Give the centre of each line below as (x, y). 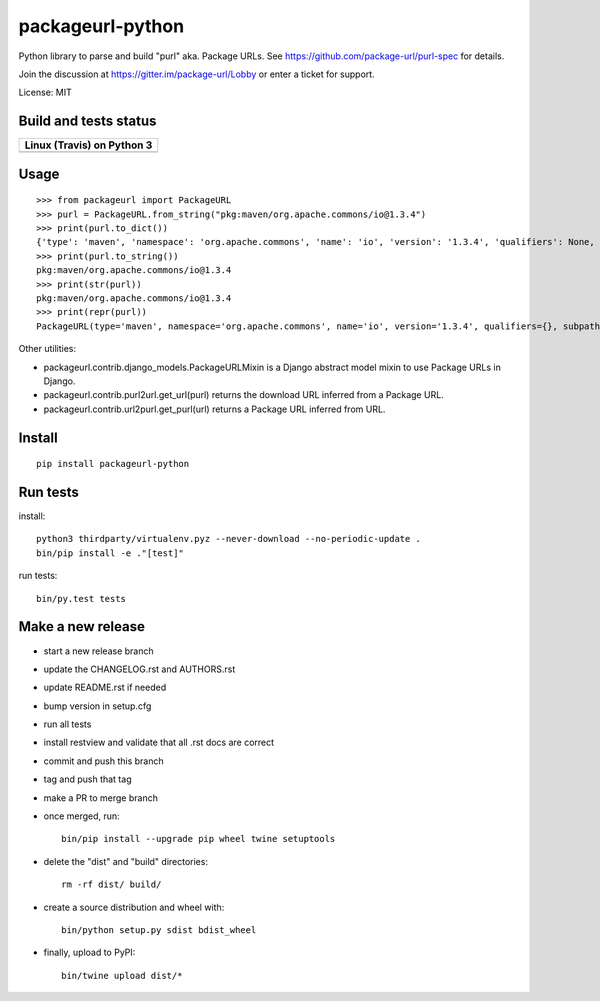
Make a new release (81, 626)
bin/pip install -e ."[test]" (110, 553)
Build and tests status (87, 121)
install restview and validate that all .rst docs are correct (159, 742)
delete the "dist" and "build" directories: (126, 861)
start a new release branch (98, 651)
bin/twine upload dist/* (122, 975)
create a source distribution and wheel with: (134, 907)
